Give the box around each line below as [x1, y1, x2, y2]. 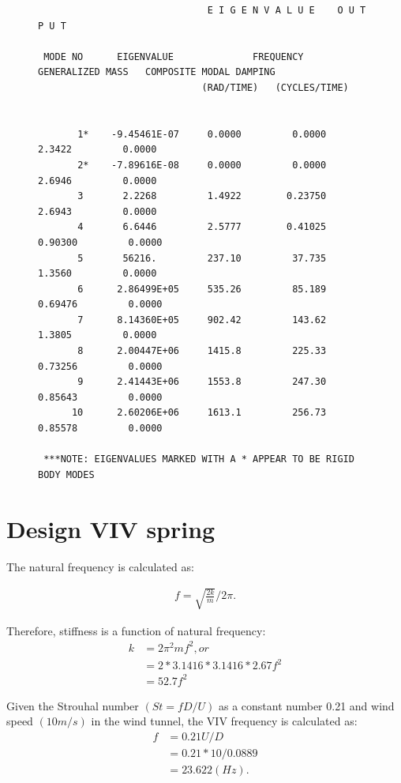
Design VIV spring [6, 512, 215, 544]
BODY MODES [38, 469, 95, 480]
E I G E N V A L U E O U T [207, 5, 366, 16]
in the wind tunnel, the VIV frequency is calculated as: [91, 713, 358, 729]
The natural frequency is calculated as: [6, 558, 194, 574]
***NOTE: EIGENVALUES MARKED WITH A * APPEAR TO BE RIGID [43, 454, 354, 465]
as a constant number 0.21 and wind [218, 697, 395, 713]
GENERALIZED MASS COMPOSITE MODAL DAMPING [38, 66, 275, 78]
